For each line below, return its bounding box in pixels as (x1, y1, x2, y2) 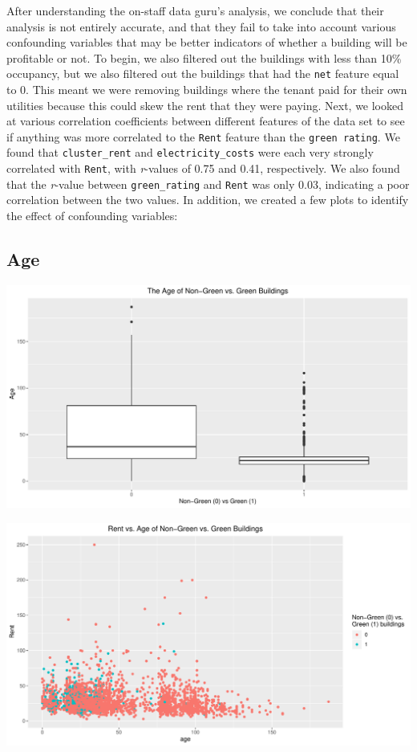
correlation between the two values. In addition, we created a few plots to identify (6, 191, 409, 208)
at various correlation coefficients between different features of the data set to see (6, 112, 405, 129)
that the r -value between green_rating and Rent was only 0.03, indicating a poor (6, 175, 410, 192)
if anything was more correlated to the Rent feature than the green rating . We (6, 128, 400, 145)
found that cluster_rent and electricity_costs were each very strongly (6, 144, 374, 161)
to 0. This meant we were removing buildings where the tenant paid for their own (6, 81, 407, 98)
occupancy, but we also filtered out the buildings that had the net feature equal (6, 65, 399, 82)
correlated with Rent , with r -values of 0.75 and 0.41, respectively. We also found (6, 160, 400, 177)
